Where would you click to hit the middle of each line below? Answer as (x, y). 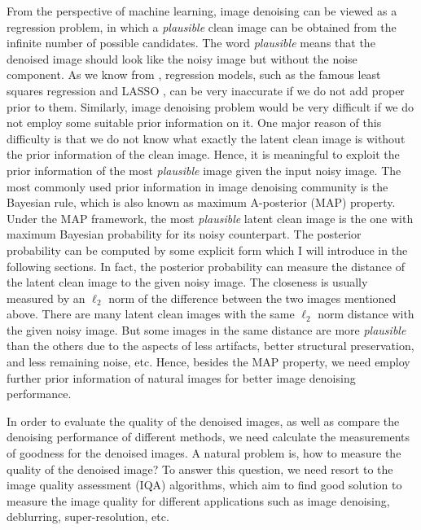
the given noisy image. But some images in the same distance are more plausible (206, 329)
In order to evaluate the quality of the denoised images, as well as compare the (203, 420)
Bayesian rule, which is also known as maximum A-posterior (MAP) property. (201, 202)
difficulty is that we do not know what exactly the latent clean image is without (206, 138)
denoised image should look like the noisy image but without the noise (182, 58)
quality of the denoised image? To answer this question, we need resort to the (200, 469)
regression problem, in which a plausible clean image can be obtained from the (202, 26)
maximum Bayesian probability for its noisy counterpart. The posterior (184, 234)
